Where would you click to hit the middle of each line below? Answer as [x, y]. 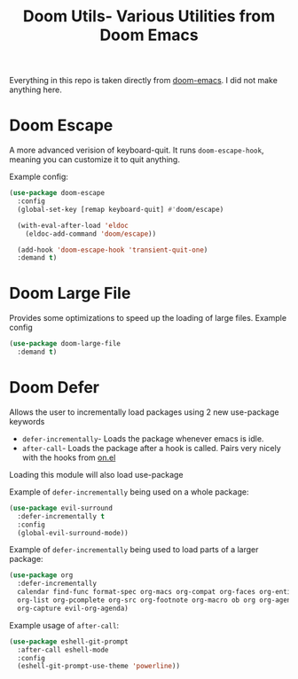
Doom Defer [55, 388]
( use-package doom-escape [57, 193]
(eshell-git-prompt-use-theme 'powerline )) [98, 667]
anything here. [35, 90]
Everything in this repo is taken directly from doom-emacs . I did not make [143, 81]
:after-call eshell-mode [63, 650]
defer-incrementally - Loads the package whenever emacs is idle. [143, 438]
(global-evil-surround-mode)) [73, 533]
